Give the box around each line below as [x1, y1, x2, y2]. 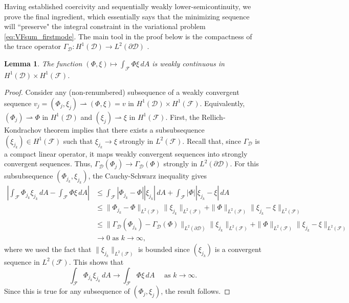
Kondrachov [4, 124, 42, 135]
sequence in [4, 256, 40, 267]
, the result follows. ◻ [161, 286, 230, 296]
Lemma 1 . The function [4, 58, 82, 68]
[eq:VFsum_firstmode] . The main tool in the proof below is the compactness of [4, 31, 252, 41]
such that [63, 135, 93, 146]
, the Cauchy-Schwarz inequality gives [88, 170, 207, 181]
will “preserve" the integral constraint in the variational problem [4, 21, 206, 32]
